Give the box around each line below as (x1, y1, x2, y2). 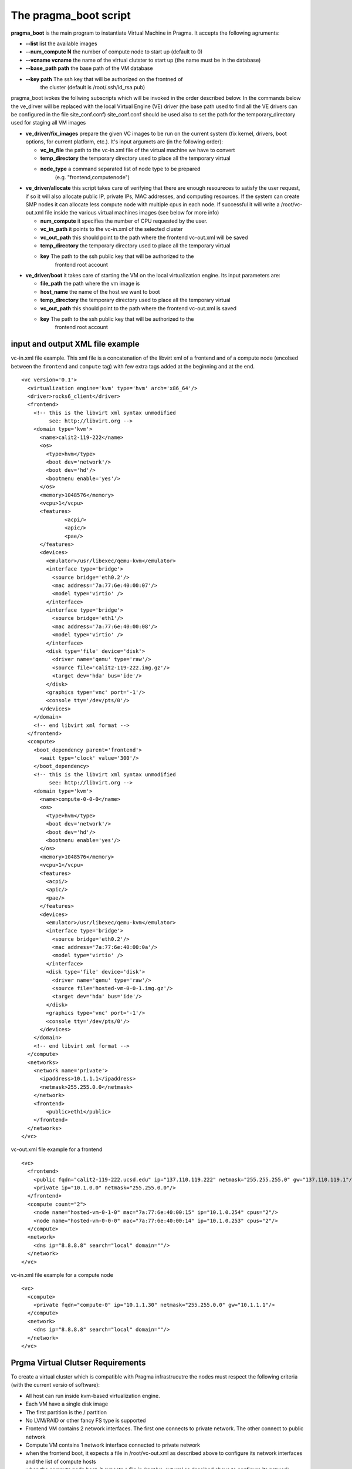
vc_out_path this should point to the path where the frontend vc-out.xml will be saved (40, 234, 249, 241)
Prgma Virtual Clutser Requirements (11, 1357, 146, 1367)
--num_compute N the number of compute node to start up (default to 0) (25, 48, 203, 55)
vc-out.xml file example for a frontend (11, 1146, 103, 1153)
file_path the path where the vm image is (40, 280, 140, 287)
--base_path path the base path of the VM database (25, 65, 153, 72)
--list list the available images (25, 40, 97, 47)
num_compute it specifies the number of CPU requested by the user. (40, 217, 208, 224)
